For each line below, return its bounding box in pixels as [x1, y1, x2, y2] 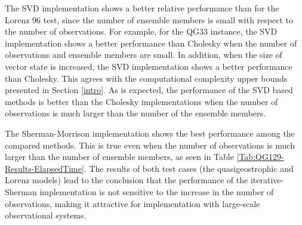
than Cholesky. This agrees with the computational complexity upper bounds [5, 72, 288, 84]
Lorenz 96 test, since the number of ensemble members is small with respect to [5, 13, 294, 26]
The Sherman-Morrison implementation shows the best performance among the [5, 127, 295, 139]
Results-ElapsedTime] [5, 162, 84, 174]
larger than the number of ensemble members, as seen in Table [5, 150, 234, 163]
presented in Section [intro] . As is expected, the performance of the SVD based [5, 84, 293, 96]
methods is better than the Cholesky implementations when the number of [5, 95, 278, 107]
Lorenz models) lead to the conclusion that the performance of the [5, 174, 248, 186]
